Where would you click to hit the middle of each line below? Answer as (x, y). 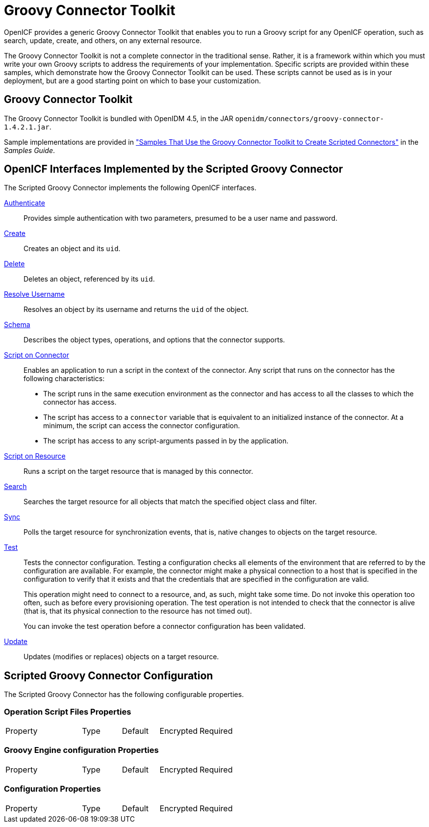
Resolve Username (34, 294)
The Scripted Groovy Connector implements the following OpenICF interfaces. (130, 188)
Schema (17, 325)
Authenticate (25, 203)
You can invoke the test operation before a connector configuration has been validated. (164, 626)
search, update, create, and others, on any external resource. (103, 40)
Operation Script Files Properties (68, 711)
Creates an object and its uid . (72, 249)
